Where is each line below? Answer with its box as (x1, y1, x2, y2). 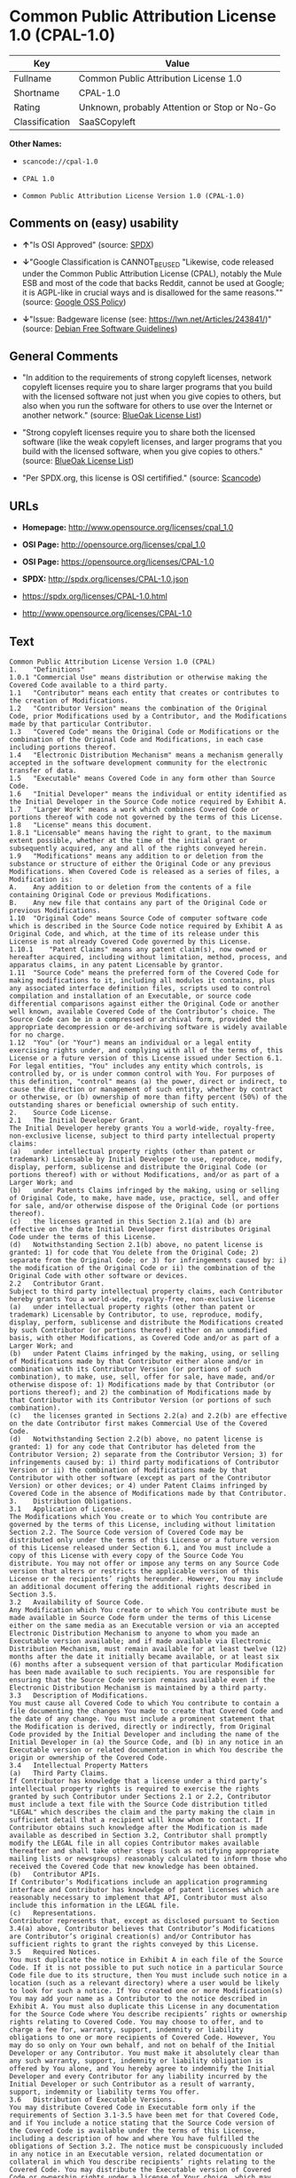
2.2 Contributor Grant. (9, 1279, 105, 1288)
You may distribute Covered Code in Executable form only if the (9, 2102, 255, 2111)
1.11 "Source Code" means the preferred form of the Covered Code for (9, 968, 279, 977)
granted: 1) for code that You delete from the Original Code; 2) (9, 1248, 260, 1257)
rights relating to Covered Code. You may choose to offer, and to (9, 2017, 264, 2026)
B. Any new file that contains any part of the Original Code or (9, 898, 268, 907)
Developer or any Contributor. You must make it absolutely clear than (9, 2048, 279, 2057)
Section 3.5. (9, 1590, 58, 1599)
